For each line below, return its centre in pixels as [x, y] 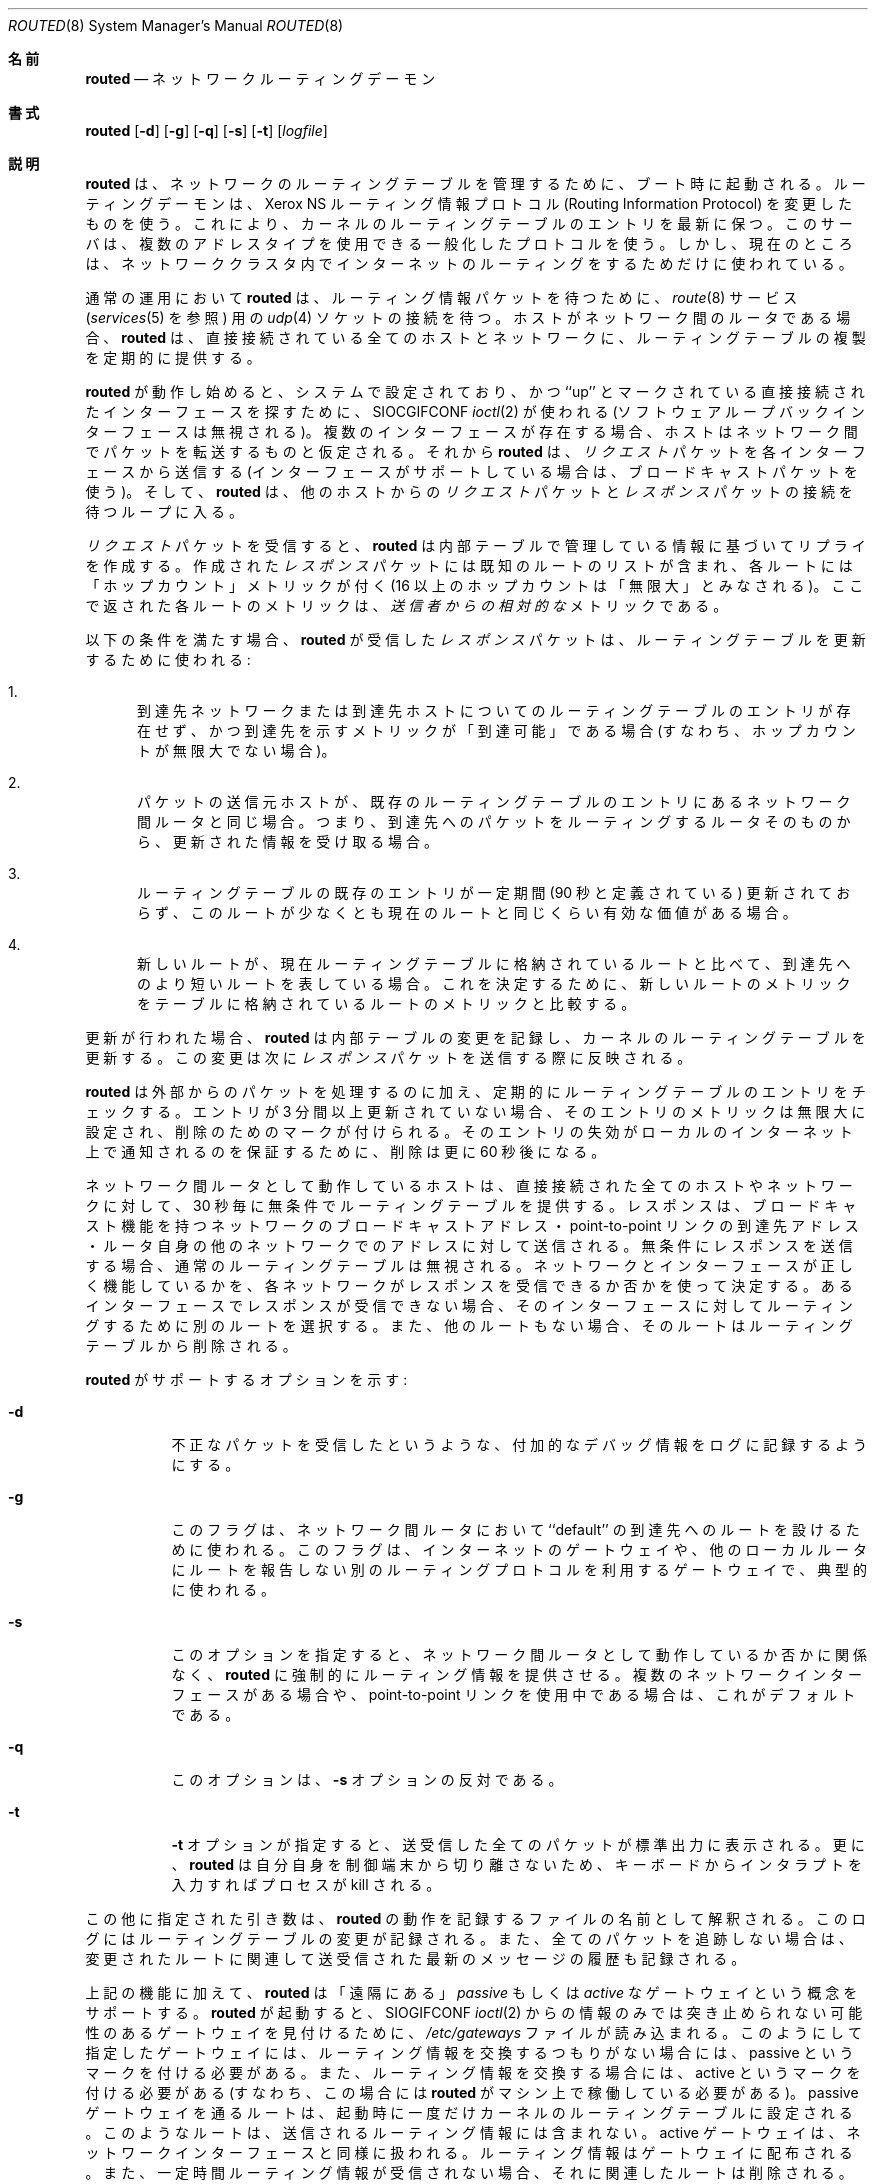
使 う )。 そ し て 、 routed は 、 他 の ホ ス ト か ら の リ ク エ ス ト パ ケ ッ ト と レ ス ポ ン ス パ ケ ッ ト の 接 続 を [469, 491]
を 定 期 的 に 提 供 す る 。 [173, 357]
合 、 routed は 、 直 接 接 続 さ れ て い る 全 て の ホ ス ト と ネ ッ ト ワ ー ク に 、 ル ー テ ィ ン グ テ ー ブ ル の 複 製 [475, 337]
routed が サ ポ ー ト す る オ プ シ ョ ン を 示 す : [246, 1379]
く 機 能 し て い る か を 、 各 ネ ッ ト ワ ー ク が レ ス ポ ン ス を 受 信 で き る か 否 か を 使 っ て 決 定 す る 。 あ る [469, 1285]
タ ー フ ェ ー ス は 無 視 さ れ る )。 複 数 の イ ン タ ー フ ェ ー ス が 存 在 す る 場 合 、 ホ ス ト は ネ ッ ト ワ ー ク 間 [471, 431]
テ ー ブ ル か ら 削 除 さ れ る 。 [191, 1345]
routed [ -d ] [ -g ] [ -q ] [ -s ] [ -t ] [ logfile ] [206, 130]
